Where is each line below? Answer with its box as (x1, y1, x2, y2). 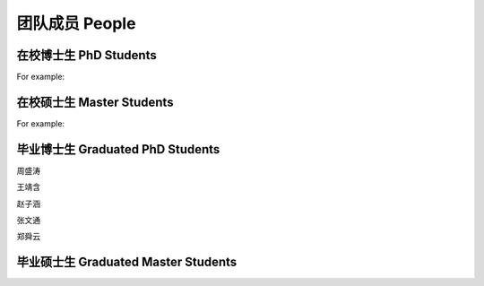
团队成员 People (16, 13, 136, 33)
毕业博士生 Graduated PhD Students (16, 142, 220, 157)
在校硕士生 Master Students (16, 94, 174, 109)
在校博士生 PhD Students (16, 48, 157, 63)
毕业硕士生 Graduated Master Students (16, 255, 238, 270)
